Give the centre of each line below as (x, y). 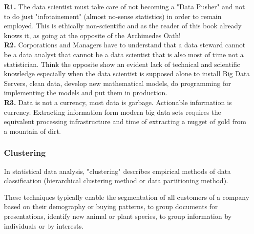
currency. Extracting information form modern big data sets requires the (113, 112)
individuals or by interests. (44, 225)
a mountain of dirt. (32, 131)
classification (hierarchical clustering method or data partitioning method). (116, 181)
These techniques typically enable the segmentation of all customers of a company (127, 197)
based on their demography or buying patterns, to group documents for (111, 206)
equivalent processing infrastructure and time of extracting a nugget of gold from (125, 121)
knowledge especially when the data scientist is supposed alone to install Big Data (127, 74)
